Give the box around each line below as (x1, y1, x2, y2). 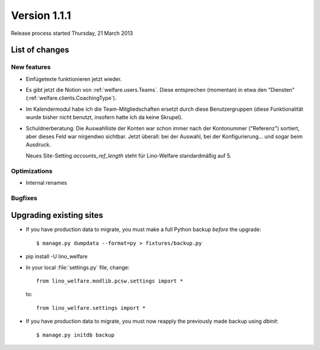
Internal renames (25, 179, 68, 186)
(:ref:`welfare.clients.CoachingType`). (25, 95, 117, 102)
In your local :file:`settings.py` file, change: (25, 264, 130, 271)
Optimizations (11, 166, 53, 175)
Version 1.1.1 (11, 9, 71, 22)
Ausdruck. (25, 141, 52, 148)
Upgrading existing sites (11, 210, 104, 220)
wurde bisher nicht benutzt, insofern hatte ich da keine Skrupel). (25, 114, 183, 121)
